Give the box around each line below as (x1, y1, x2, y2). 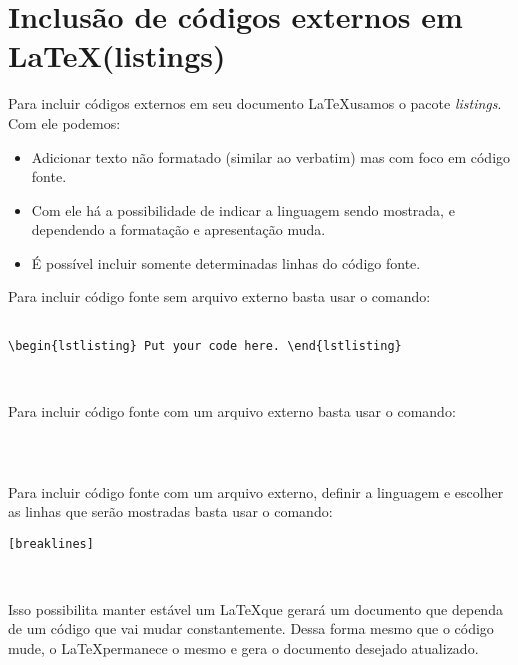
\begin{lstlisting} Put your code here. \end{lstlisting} (8, 338, 402, 353)
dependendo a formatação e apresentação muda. (31, 219, 326, 240)
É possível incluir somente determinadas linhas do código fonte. (31, 252, 421, 273)
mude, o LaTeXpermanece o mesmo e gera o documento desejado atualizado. (8, 637, 479, 658)
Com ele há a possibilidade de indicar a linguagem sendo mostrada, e (31, 199, 455, 220)
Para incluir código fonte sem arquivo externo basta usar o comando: (8, 286, 431, 307)
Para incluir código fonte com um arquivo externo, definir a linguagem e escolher (8, 481, 504, 502)
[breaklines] (8, 536, 94, 551)
